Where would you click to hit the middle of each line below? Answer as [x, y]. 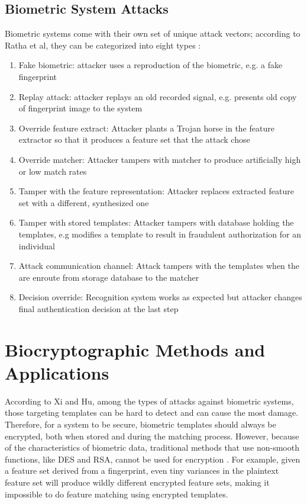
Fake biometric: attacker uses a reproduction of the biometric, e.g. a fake [151, 65]
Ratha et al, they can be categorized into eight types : [103, 45]
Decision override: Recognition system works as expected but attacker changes [160, 297]
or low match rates [53, 171]
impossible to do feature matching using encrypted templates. [117, 494]
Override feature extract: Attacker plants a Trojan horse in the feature [146, 128]
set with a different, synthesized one [84, 202]
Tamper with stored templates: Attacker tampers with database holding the [156, 222]
